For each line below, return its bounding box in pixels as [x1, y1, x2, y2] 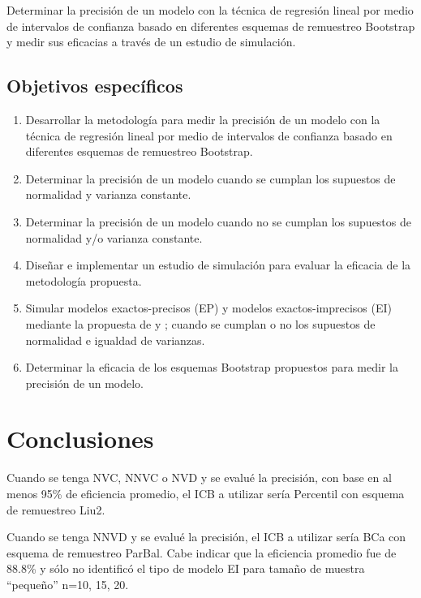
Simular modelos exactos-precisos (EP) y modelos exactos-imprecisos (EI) [25, 299, 393, 316]
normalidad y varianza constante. [25, 186, 191, 203]
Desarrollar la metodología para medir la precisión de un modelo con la [25, 110, 380, 127]
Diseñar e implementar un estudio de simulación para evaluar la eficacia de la [25, 256, 411, 273]
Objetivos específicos [6, 73, 183, 98]
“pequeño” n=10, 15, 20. [6, 575, 129, 592]
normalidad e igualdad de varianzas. [25, 331, 205, 348]
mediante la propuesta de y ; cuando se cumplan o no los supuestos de [25, 315, 376, 332]
